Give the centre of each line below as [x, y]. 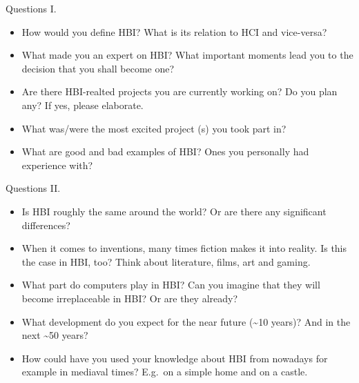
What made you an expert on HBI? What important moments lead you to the [187, 55]
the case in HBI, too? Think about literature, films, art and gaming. [166, 261]
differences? [46, 225]
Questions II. [33, 188]
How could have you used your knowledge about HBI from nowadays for [175, 358]
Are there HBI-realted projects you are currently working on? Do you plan [179, 91]
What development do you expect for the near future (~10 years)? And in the [186, 321]
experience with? [57, 165]
